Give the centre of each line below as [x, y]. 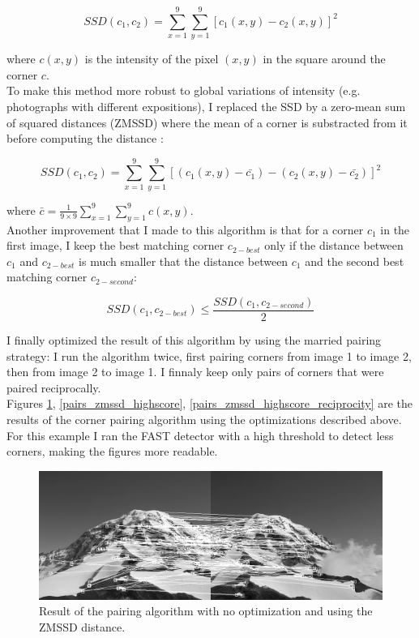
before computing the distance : [85, 138]
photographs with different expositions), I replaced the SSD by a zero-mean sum [206, 106]
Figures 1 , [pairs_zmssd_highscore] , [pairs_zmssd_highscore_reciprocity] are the [209, 403]
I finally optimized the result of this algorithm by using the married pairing [194, 340]
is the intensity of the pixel [152, 59]
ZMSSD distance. [82, 626]
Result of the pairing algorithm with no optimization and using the [206, 611]
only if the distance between [334, 245]
